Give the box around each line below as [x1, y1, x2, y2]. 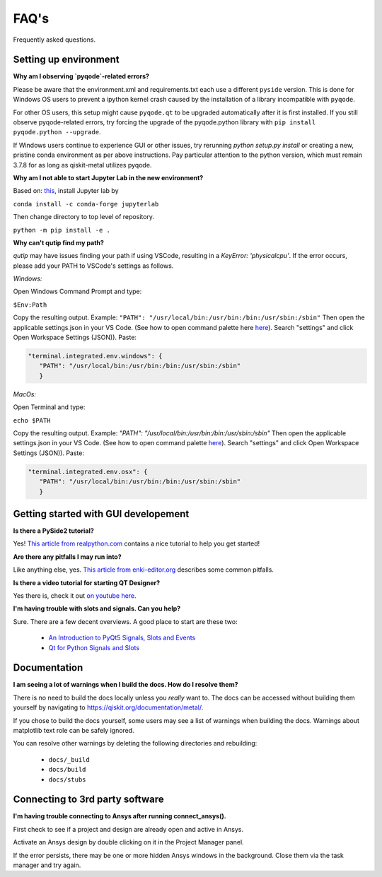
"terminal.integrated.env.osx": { [28, 467, 148, 476]
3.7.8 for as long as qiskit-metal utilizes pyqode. [13, 160, 152, 169]
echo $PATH [13, 416, 51, 424]
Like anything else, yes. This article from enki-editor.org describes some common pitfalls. [13, 565, 274, 574]
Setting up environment [13, 54, 120, 66]
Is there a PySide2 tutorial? [13, 526, 95, 535]
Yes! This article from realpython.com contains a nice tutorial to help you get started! [13, 539, 260, 548]
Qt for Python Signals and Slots [48, 643, 140, 652]
